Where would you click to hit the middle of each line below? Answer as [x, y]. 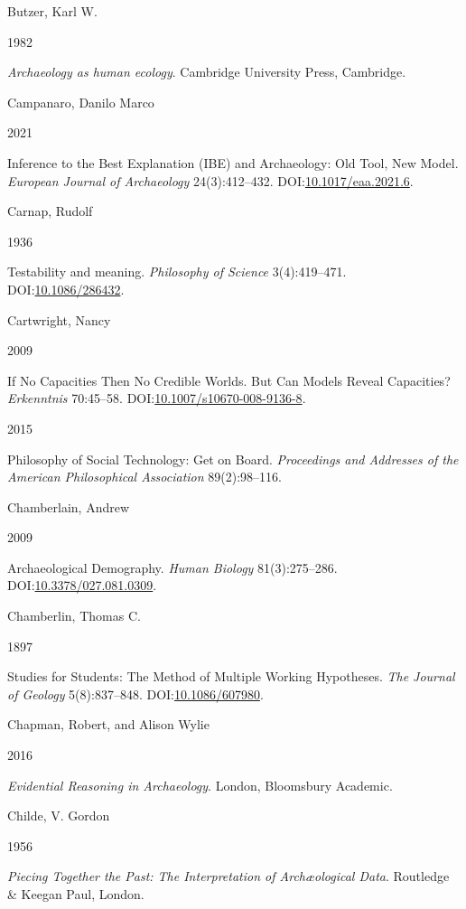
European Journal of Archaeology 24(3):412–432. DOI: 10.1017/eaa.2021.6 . [210, 180]
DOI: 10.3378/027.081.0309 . [82, 585]
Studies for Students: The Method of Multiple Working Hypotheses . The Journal [231, 676]
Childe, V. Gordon [59, 815]
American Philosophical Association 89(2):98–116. [144, 477]
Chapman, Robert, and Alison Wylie [108, 724]
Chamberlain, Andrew [69, 506]
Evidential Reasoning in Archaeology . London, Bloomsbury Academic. [200, 785]
